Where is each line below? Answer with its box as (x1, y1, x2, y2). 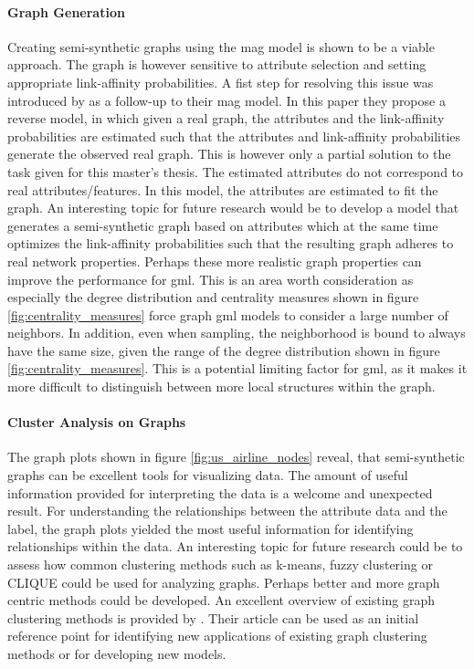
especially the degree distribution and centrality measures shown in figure (7, 287, 419, 307)
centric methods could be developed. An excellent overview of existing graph (7, 591, 436, 610)
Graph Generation (7, 2, 125, 21)
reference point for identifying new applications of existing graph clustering (7, 626, 427, 645)
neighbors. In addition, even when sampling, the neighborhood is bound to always (7, 323, 466, 342)
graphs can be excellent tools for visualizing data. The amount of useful (7, 465, 408, 485)
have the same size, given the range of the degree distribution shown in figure (7, 340, 440, 360)
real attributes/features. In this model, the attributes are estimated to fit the (7, 180, 438, 199)
